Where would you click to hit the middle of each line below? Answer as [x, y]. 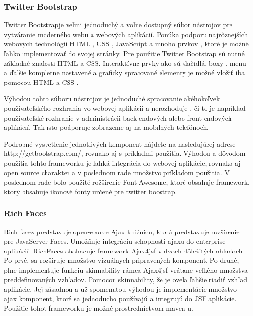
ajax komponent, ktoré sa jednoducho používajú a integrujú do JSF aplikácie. [120, 298]
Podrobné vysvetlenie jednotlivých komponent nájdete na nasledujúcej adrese [120, 143]
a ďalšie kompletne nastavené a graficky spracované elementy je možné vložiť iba [125, 73]
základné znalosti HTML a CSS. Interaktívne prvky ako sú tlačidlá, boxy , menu [125, 63]
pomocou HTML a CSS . [41, 82]
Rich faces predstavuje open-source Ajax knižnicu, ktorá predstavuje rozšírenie [122, 231]
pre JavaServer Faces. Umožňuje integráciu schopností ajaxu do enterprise [115, 241]
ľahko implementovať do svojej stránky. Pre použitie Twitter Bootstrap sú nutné [124, 53]
